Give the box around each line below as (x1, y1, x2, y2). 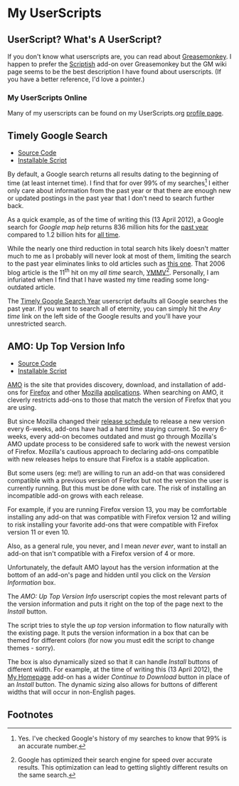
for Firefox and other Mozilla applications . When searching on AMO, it (19, 388, 224, 397)
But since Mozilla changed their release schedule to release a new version (7, 417, 225, 425)
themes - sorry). (7, 643, 55, 653)
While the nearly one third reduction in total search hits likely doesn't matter (7, 244, 230, 252)
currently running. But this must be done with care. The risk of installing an (7, 484, 226, 492)
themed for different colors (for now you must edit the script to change (7, 636, 215, 645)
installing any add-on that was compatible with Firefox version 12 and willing (7, 513, 231, 522)
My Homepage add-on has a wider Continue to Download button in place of (7, 673, 230, 681)
